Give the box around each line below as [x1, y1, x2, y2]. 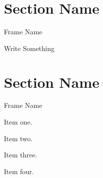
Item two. [4, 133, 33, 143]
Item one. [4, 117, 32, 127]
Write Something [4, 43, 55, 53]
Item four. [4, 166, 34, 176]
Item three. [4, 150, 38, 160]
